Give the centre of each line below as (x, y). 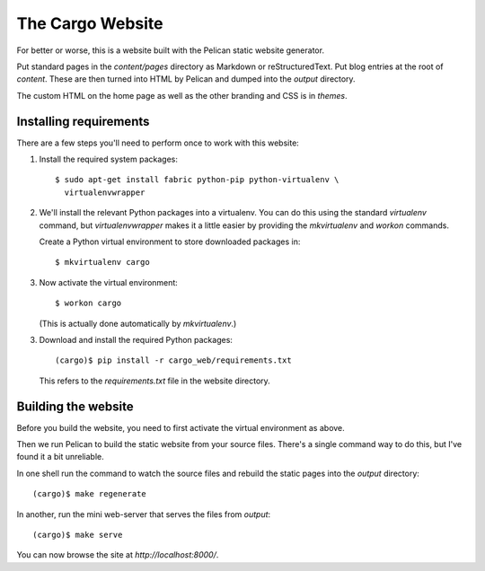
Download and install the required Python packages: (136, 339)
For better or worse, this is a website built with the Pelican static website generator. (171, 50)
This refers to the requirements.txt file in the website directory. (155, 381)
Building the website (75, 406)
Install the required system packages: (109, 159)
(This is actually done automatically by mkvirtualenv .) (138, 323)
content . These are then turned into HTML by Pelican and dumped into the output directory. (186, 79)
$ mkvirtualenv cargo (102, 262)
